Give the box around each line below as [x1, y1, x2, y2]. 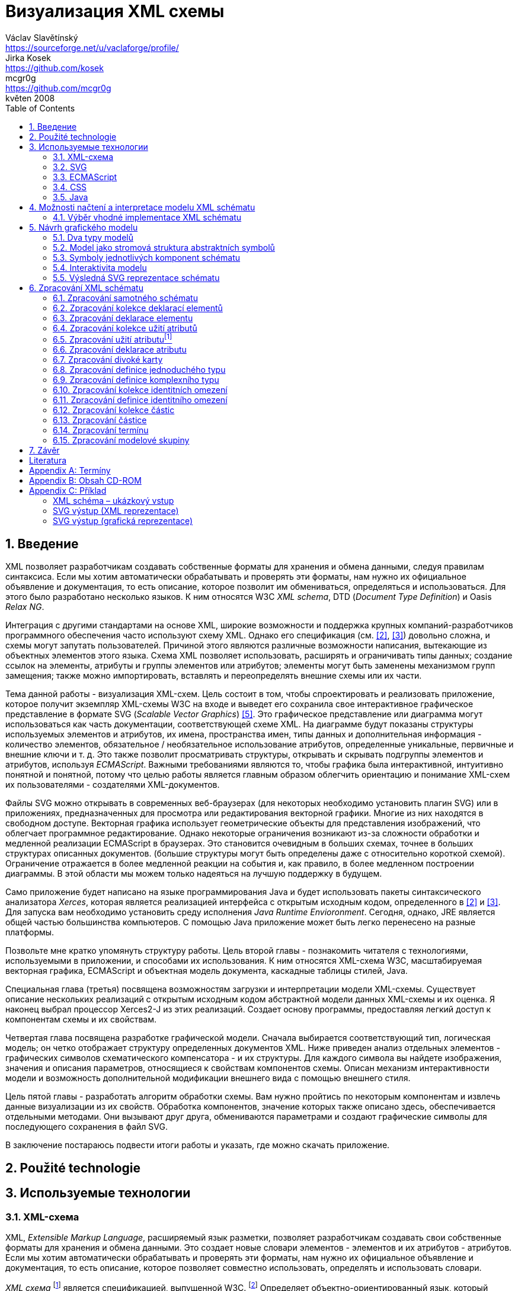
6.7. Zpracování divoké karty [53, 354, 163, 365]
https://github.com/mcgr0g [5, 82, 111, 93]
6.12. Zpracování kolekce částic [53, 405, 175, 416]
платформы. [5, 927, 55, 938]
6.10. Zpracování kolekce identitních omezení [53, 385, 228, 395]
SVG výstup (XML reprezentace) [53, 506, 179, 516]
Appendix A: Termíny [29, 465, 111, 476]
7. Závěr [29, 445, 60, 456]
